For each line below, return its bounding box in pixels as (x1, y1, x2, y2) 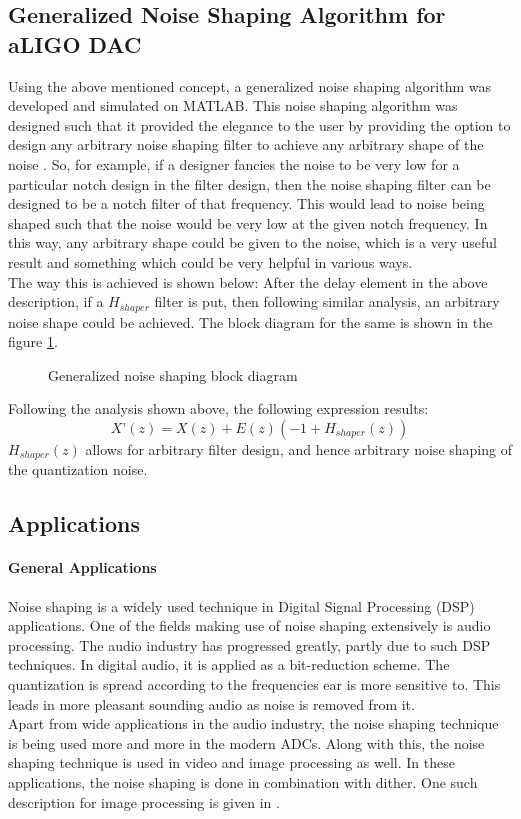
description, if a (8, 291, 104, 312)
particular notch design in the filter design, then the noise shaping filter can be (8, 173, 491, 194)
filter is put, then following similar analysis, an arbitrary (154, 291, 500, 312)
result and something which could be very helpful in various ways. (8, 251, 413, 272)
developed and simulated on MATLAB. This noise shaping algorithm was (8, 95, 458, 116)
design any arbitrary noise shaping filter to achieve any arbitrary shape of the (8, 134, 484, 155)
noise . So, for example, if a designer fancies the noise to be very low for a (8, 153, 460, 174)
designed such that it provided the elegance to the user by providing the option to (8, 114, 511, 135)
